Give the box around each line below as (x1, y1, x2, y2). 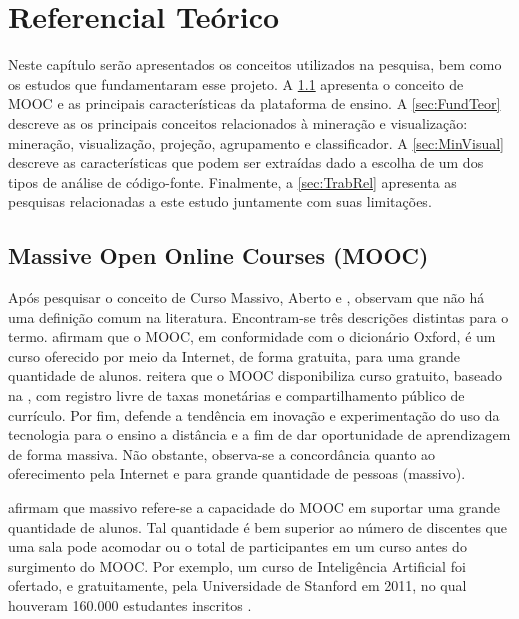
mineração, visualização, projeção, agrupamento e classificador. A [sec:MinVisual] (8, 132, 504, 153)
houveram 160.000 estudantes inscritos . (8, 594, 252, 615)
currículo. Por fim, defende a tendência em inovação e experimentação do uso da (8, 404, 500, 425)
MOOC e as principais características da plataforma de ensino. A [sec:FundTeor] (8, 93, 501, 114)
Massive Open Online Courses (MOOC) (8, 240, 429, 271)
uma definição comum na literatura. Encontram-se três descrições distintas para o (8, 306, 509, 327)
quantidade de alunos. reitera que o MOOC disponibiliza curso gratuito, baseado (8, 365, 503, 386)
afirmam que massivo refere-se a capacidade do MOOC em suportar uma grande (8, 497, 501, 518)
